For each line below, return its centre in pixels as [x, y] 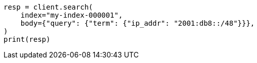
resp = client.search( [48, 7]
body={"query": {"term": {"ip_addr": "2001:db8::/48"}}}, [138, 23]
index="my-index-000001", [72, 15]
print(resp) [27, 39]
